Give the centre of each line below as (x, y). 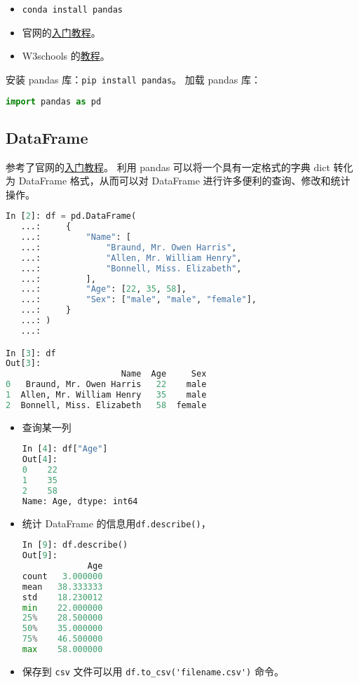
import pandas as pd (54, 101)
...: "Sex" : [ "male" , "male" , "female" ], (138, 300)
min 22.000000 (62, 608)
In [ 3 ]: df (31, 353)
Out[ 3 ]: (23, 364)
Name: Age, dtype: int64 (80, 501)
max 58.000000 (62, 650)
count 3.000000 (62, 576)
